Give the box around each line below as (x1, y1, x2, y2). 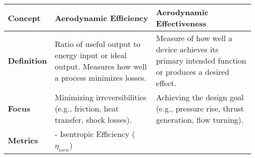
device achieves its (156, 44, 219, 55)
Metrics (8, 134, 38, 146)
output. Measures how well (54, 60, 147, 72)
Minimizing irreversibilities (54, 91, 147, 103)
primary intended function (156, 55, 246, 66)
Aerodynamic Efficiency (54, 12, 148, 23)
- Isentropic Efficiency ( (54, 128, 135, 139)
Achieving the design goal (156, 91, 244, 103)
